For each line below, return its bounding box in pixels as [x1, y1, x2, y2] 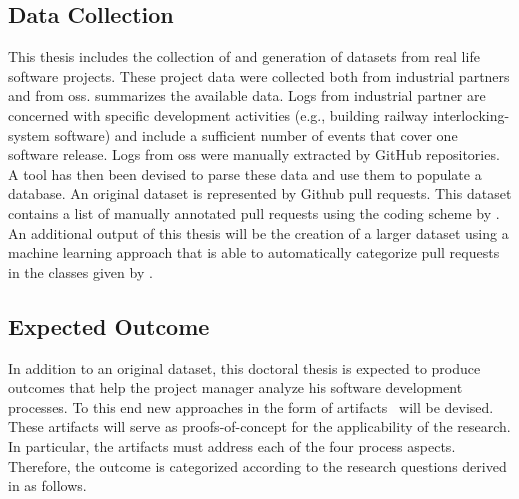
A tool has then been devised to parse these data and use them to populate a [8, 163, 482, 184]
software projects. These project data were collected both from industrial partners [8, 65, 510, 86]
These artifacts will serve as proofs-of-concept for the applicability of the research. [8, 416, 511, 437]
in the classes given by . [8, 261, 153, 282]
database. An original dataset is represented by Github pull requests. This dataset [8, 183, 512, 204]
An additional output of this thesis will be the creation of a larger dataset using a [8, 222, 509, 243]
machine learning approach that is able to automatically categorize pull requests [8, 242, 500, 263]
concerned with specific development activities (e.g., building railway [8, 104, 429, 125]
